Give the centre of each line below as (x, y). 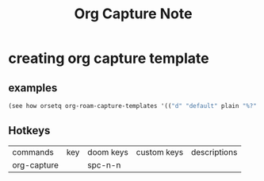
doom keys (108, 152)
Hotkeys (29, 131)
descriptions (214, 152)
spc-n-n (104, 165)
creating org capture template (109, 58)
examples (33, 88)
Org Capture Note (133, 14)
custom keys (160, 152)
